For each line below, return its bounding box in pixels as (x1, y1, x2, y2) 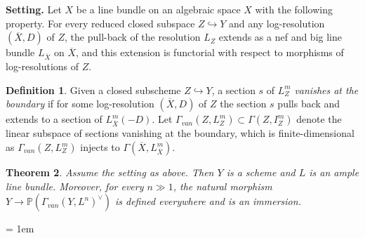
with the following (255, 2, 333, 16)
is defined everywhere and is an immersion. (114, 194, 301, 209)
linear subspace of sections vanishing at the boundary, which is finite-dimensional (6, 126, 354, 140)
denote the (296, 112, 342, 126)
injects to (80, 140, 120, 154)
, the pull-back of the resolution (65, 29, 201, 44)
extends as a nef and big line (218, 29, 342, 44)
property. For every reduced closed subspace (6, 15, 195, 30)
